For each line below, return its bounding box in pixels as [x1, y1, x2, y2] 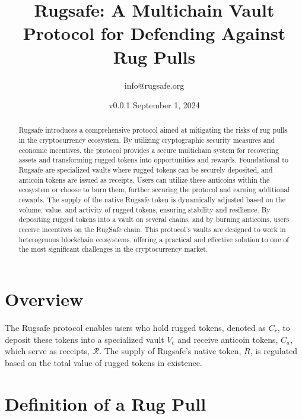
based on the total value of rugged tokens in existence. [5, 356, 202, 368]
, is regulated [250, 345, 298, 357]
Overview [5, 287, 84, 311]
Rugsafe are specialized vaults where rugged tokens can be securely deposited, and [18, 165, 273, 175]
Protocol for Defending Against [23, 21, 286, 45]
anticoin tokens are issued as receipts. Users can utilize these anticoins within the [18, 174, 270, 185]
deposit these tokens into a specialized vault [5, 333, 164, 345]
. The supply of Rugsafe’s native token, [99, 345, 241, 357]
